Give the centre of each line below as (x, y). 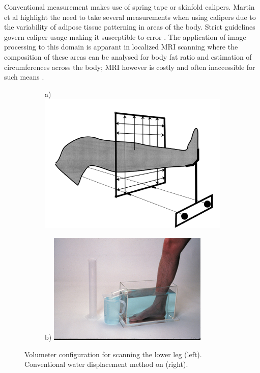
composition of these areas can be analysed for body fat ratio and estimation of (128, 56)
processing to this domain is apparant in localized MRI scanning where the (121, 47)
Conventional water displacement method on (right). (106, 364)
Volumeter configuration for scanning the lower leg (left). (113, 354)
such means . (24, 77)
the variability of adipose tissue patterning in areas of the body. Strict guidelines (130, 27)
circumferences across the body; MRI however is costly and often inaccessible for (130, 67)
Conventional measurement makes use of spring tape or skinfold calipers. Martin (129, 7)
